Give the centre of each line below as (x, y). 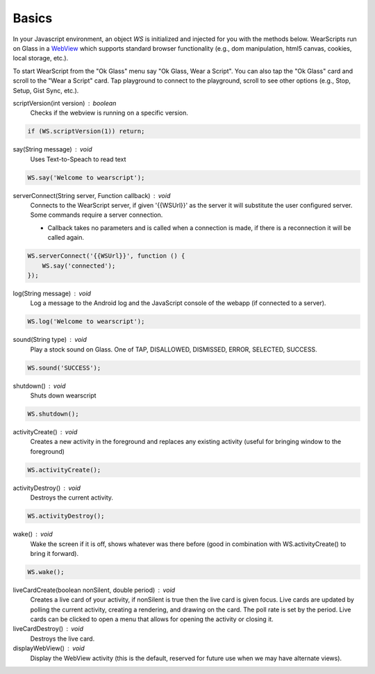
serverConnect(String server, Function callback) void (92, 195)
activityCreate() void (45, 432)
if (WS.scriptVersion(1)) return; (86, 131)
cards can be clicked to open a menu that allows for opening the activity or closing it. (152, 619)
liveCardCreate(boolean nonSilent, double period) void (94, 590)
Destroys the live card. (62, 639)
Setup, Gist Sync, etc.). (46, 90)
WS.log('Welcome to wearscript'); (86, 322)
